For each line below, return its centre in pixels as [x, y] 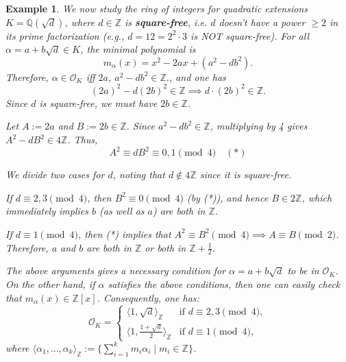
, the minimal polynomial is [138, 49]
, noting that [139, 174]
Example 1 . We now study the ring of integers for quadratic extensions [157, 8]
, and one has [197, 76]
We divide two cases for [55, 174]
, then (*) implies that [124, 233]
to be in [303, 270]
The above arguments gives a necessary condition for [116, 270]
